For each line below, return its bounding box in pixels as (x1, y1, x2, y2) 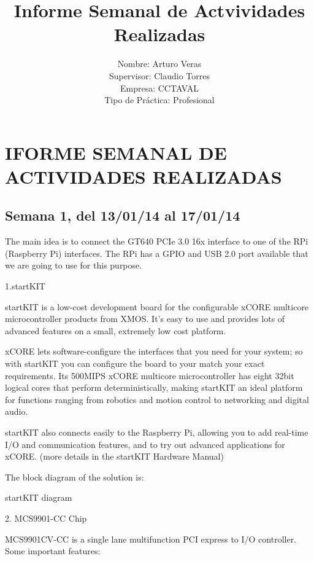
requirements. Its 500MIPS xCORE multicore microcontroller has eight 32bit (5, 369, 294, 382)
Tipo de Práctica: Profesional (104, 93, 215, 106)
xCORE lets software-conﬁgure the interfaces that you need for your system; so (5, 345, 303, 358)
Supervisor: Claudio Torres (109, 69, 210, 82)
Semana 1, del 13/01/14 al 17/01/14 (5, 206, 240, 225)
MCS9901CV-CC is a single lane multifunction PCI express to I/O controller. (5, 532, 297, 545)
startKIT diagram (5, 491, 72, 504)
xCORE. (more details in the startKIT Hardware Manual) (5, 450, 224, 463)
